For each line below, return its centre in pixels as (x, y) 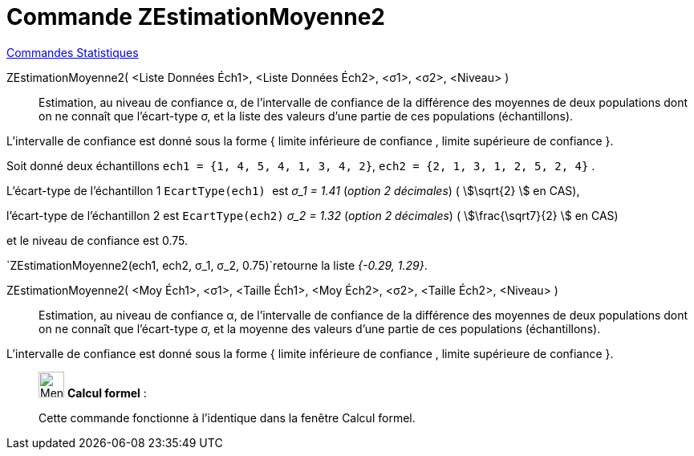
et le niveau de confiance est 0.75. (97, 240)
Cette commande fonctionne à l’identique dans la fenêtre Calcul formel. (227, 417)
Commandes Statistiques (73, 52)
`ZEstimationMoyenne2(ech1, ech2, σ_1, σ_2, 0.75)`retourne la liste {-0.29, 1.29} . (217, 265)
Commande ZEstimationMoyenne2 (196, 17)
